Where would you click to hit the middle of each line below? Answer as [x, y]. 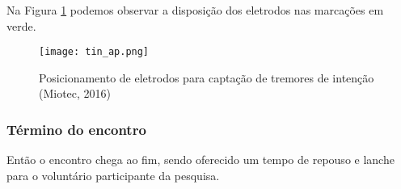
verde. [21, 25]
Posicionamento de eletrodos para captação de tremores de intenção [207, 77]
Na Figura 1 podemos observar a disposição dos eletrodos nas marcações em [195, 10]
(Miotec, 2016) [75, 93]
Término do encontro [76, 129]
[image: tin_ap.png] [94, 52]
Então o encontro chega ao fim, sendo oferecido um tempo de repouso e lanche [200, 160]
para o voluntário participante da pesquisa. [113, 175]
